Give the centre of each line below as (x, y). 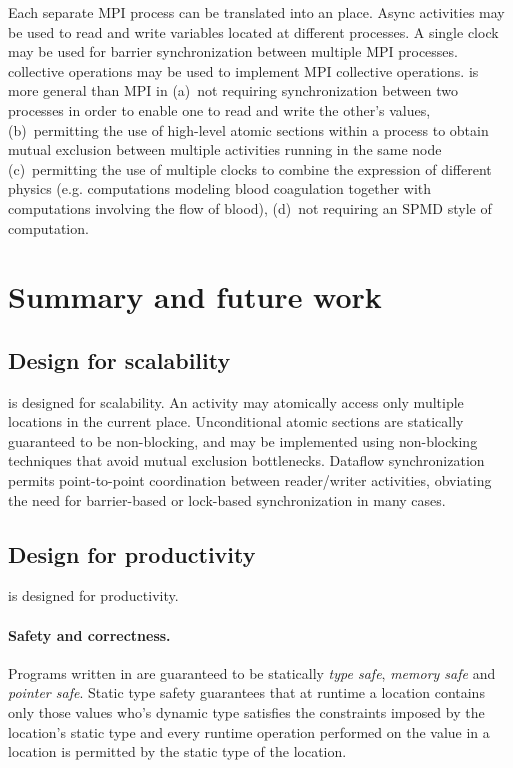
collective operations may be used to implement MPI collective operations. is (243, 70)
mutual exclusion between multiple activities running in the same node (225, 149)
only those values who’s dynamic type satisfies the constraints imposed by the (246, 712)
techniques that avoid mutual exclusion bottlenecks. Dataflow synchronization (246, 460)
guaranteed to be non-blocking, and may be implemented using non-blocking (243, 440)
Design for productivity (132, 553)
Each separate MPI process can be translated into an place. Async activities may (256, 12)
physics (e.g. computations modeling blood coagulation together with (220, 188)
